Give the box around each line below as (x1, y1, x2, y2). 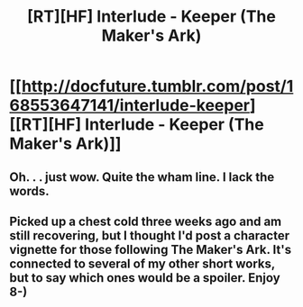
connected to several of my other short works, (9, 256, 275, 271)
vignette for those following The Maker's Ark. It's (9, 241, 291, 257)
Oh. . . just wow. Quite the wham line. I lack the (9, 169, 275, 185)
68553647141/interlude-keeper (9, 95, 251, 116)
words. (9, 183, 50, 199)
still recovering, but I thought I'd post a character (9, 228, 290, 243)
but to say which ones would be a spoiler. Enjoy (9, 270, 281, 285)
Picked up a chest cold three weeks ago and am (9, 213, 282, 229)
